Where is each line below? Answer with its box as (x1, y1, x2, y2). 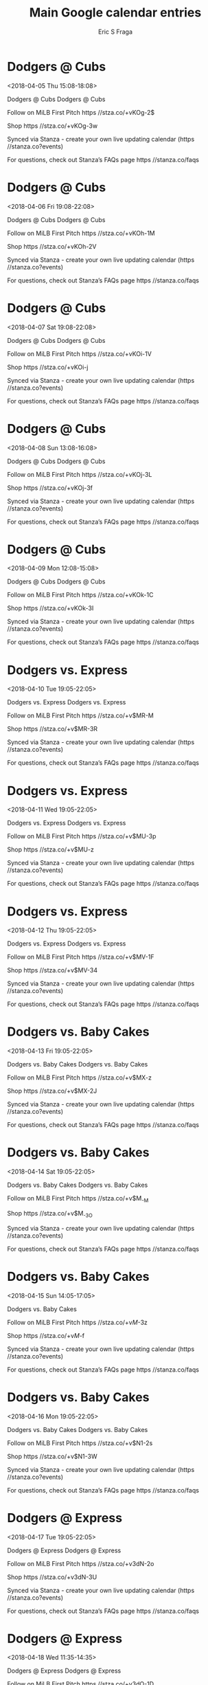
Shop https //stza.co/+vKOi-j (7, 363, 89, 371)
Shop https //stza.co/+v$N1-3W (7, 1452, 97, 1460)
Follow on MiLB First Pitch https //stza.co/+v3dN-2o (7, 1559, 154, 1567)
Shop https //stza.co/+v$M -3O (7, 1209, 93, 1219)
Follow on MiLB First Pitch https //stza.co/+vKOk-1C (7, 591, 154, 599)
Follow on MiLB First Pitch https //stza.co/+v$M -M (7, 1194, 149, 1204)
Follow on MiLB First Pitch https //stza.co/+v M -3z (7, 1318, 148, 1326)
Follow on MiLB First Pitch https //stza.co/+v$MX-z (7, 1073, 152, 1082)
